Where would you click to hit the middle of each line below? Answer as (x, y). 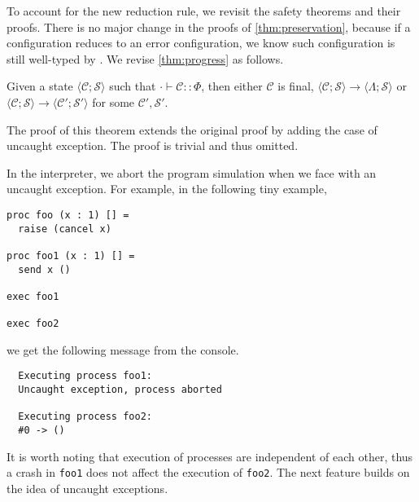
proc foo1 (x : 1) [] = (71, 255)
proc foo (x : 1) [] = (68, 215)
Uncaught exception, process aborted (120, 390)
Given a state (40, 86)
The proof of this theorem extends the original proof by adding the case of (192, 129)
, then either (232, 86)
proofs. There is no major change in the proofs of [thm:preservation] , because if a (209, 26)
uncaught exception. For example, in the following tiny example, (167, 189)
